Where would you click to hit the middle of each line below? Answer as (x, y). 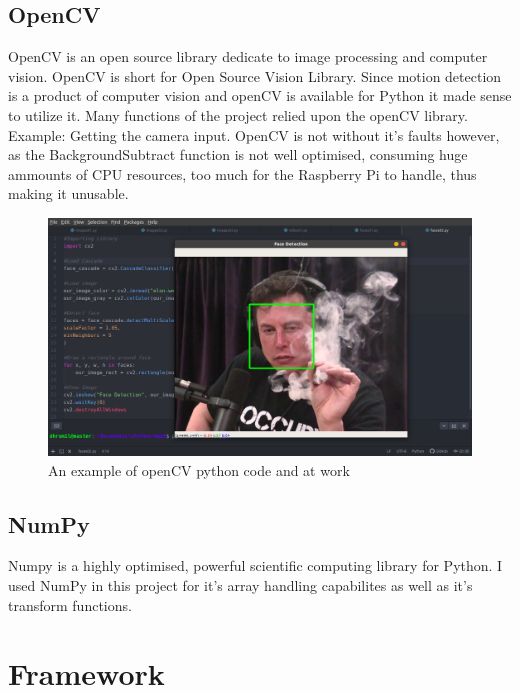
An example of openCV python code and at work (199, 469)
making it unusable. (68, 193)
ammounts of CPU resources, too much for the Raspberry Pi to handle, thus (242, 173)
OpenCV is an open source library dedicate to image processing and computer (248, 56)
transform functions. (70, 604)
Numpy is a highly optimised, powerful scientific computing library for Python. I (255, 565)
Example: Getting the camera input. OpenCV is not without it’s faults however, (254, 134)
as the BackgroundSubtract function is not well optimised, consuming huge (238, 154)
